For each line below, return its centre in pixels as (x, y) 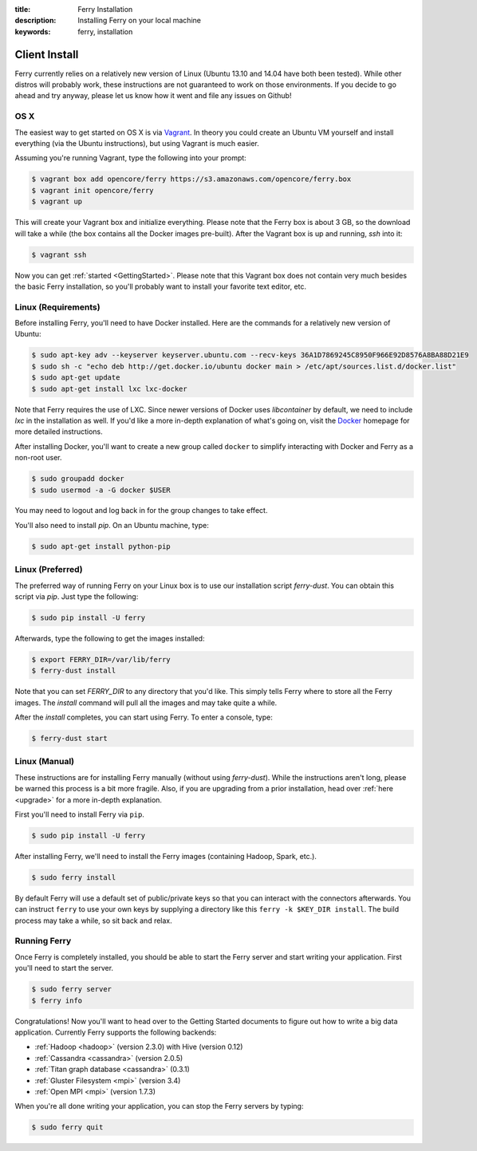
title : (23, 9)
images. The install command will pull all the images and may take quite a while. (146, 703)
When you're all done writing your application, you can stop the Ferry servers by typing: (159, 1106)
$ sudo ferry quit (67, 1127)
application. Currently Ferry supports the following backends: (116, 1032)
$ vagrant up (57, 202)
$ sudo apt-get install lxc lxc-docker (109, 388)
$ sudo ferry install (74, 877)
